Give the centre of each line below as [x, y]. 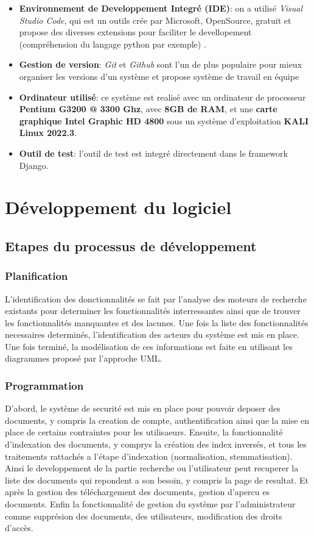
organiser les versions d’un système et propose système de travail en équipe [159, 76]
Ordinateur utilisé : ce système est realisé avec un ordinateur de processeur [162, 97]
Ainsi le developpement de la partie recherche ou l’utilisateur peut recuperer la [152, 468]
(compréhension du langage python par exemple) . [113, 44]
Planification [37, 276]
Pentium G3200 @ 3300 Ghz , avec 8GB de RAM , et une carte [148, 109]
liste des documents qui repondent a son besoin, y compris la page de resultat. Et [157, 480]
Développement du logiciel [118, 207]
